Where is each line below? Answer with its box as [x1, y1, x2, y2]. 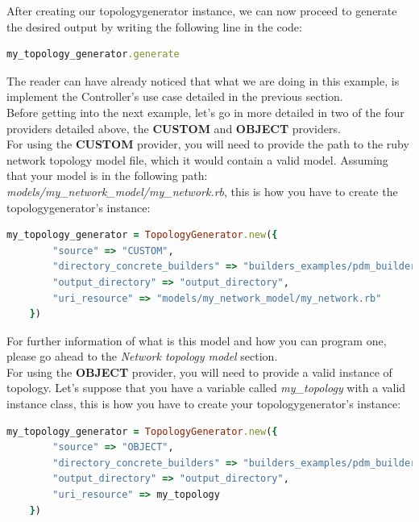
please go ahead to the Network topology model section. [6, 348, 278, 365]
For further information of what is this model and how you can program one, [6, 332, 387, 349]
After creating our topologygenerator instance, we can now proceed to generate [6, 2, 397, 19]
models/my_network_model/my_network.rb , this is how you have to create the [6, 182, 398, 199]
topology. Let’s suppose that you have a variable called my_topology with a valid [6, 379, 406, 396]
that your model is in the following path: [6, 167, 208, 184]
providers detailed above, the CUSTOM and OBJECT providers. [6, 119, 341, 136]
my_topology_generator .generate [6, 48, 180, 61]
